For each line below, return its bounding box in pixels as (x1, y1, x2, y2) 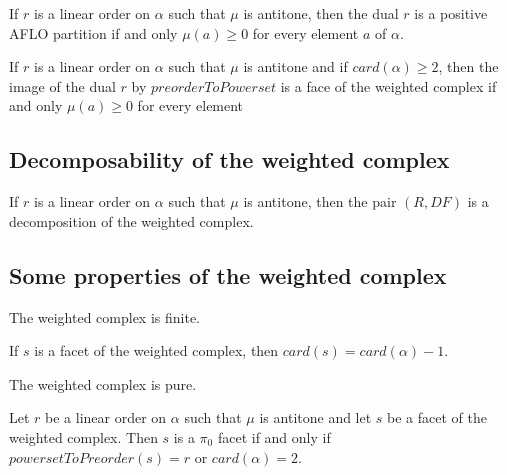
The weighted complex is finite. (9, 306, 201, 327)
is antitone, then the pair (243, 191, 397, 212)
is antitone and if (243, 56, 348, 77)
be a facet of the (387, 407, 487, 428)
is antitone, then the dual (243, 3, 399, 23)
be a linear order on (45, 407, 167, 428)
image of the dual (9, 75, 116, 96)
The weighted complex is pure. (9, 373, 197, 394)
